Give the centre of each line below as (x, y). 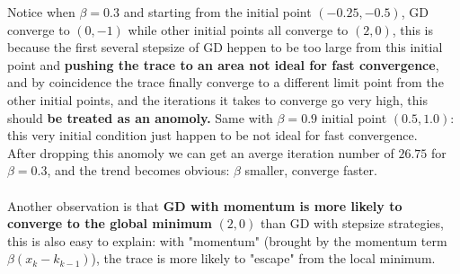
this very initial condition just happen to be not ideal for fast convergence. (212, 135)
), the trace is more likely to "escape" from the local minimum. (263, 258)
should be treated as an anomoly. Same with (140, 117)
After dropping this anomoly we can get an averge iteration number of (201, 152)
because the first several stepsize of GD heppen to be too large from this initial (225, 47)
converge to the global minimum (110, 223)
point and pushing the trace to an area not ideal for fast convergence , (223, 64)
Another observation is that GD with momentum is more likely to (205, 205)
